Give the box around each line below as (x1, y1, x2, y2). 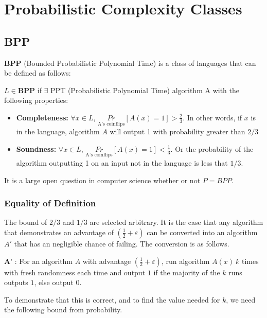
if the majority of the (153, 267, 220, 277)
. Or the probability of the (170, 143, 254, 154)
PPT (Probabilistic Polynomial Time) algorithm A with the (50, 84, 239, 95)
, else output (34, 277, 74, 288)
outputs (4, 277, 28, 288)
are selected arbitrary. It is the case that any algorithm (90, 217, 263, 227)
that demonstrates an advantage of (4, 226, 114, 237)
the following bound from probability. (4, 304, 122, 315)
